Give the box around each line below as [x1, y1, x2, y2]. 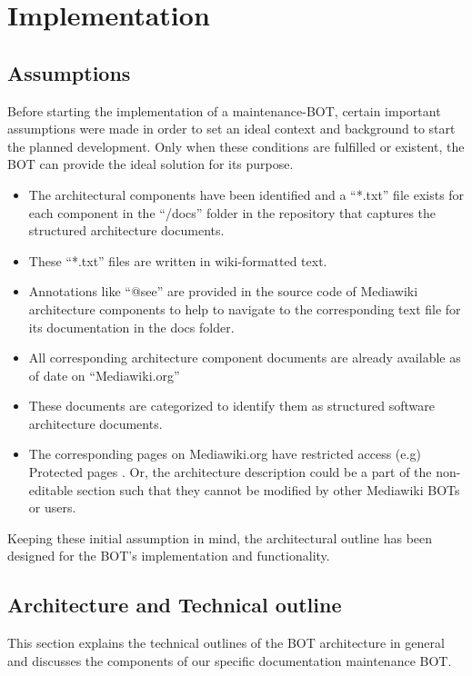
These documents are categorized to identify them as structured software [28, 396, 435, 415]
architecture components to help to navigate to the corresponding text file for [28, 299, 461, 318]
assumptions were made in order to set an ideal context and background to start [7, 119, 456, 138]
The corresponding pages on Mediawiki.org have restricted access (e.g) [28, 444, 421, 463]
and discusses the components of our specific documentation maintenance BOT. [7, 651, 452, 670]
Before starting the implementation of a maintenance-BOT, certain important [7, 101, 441, 120]
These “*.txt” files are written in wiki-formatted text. [28, 251, 327, 270]
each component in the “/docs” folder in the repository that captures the [28, 203, 437, 222]
